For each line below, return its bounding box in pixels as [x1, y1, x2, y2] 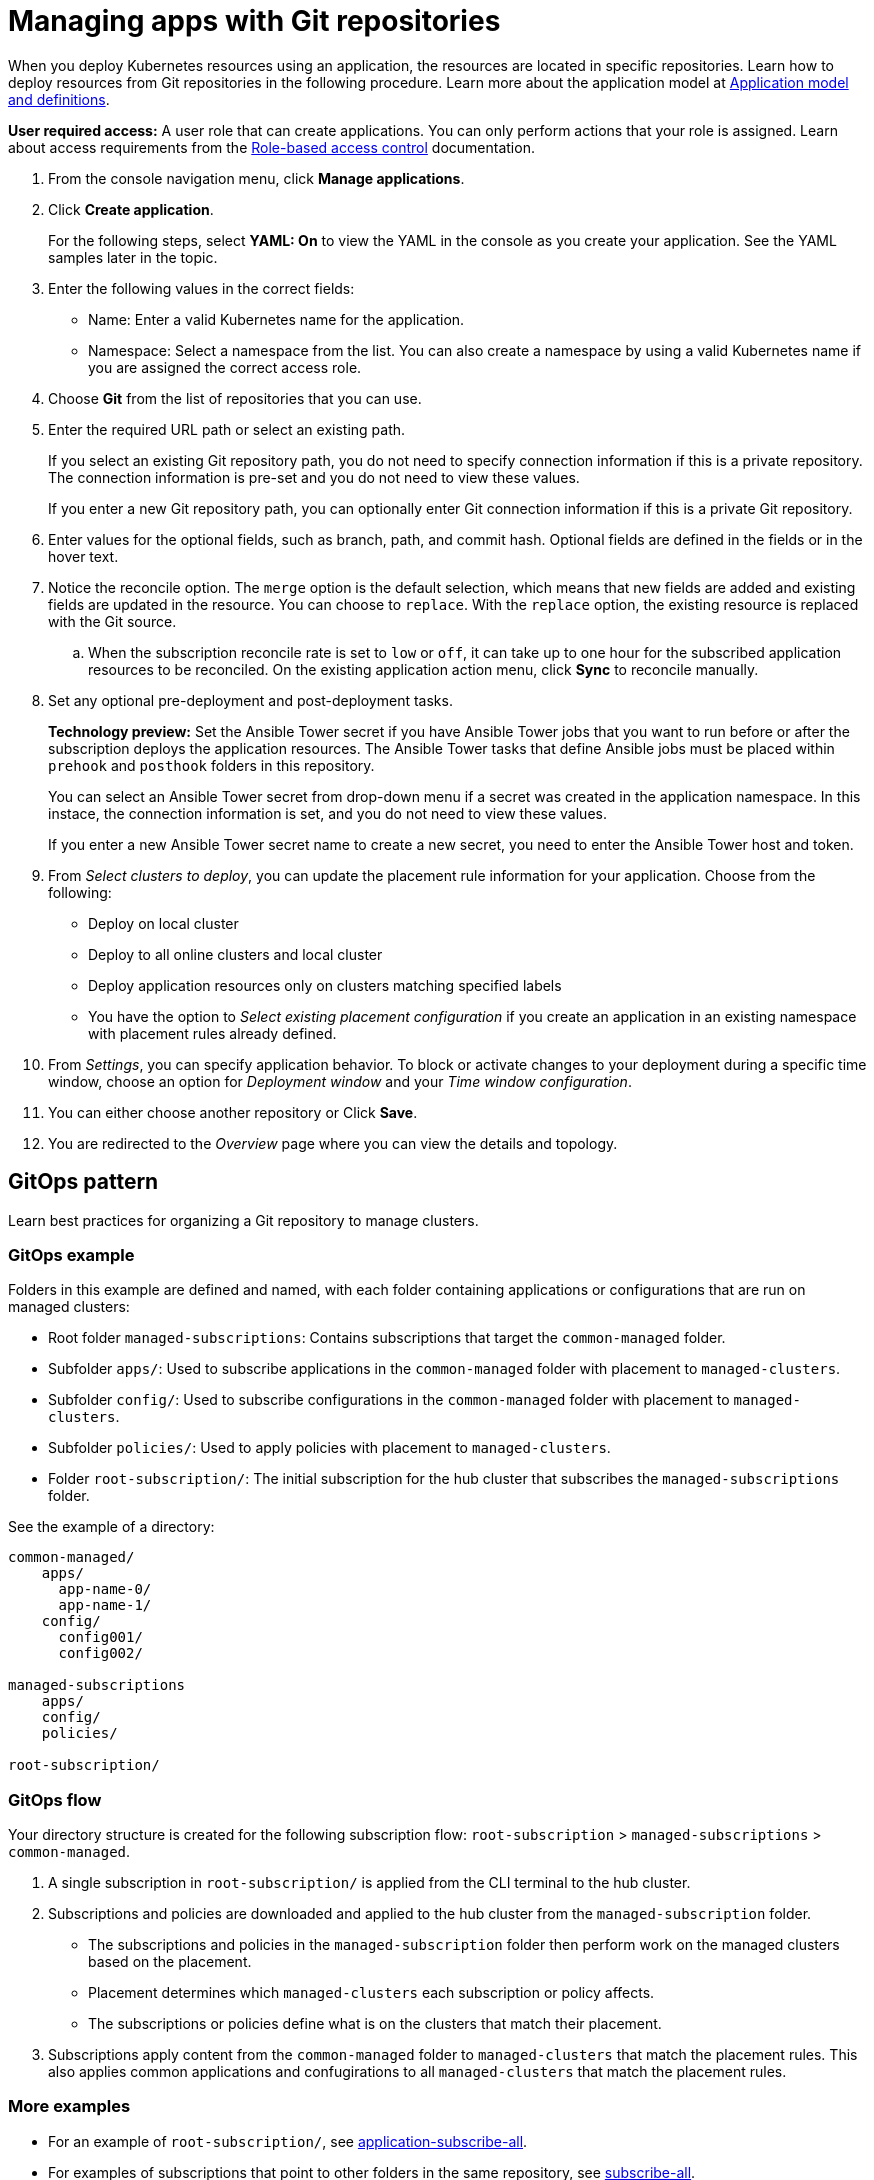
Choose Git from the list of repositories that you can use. [48, 389, 422, 407]
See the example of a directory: [8, 1518, 215, 1536]
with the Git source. [48, 612, 177, 630]
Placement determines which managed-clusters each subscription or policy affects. [88, 1984, 655, 2002]
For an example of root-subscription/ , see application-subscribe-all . [48, 2132, 528, 2150]
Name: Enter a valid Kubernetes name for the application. [88, 310, 465, 328]
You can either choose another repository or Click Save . [48, 1103, 418, 1121]
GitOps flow [8, 1789, 102, 1810]
